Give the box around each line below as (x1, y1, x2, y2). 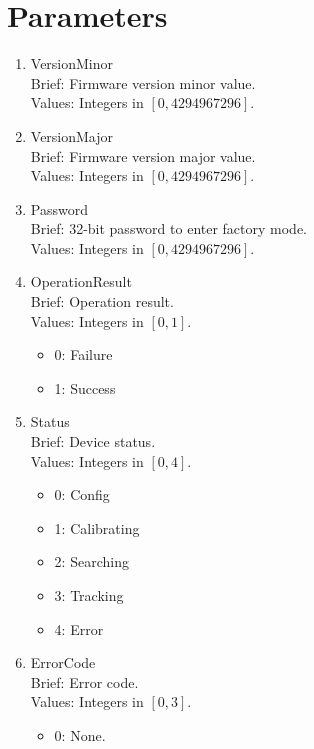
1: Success (54, 377, 116, 398)
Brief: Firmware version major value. (30, 145, 256, 166)
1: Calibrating (54, 517, 140, 538)
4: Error (54, 618, 104, 639)
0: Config (54, 484, 110, 505)
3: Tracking (54, 585, 124, 605)
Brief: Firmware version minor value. (30, 72, 256, 93)
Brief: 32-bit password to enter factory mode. (30, 218, 308, 239)
